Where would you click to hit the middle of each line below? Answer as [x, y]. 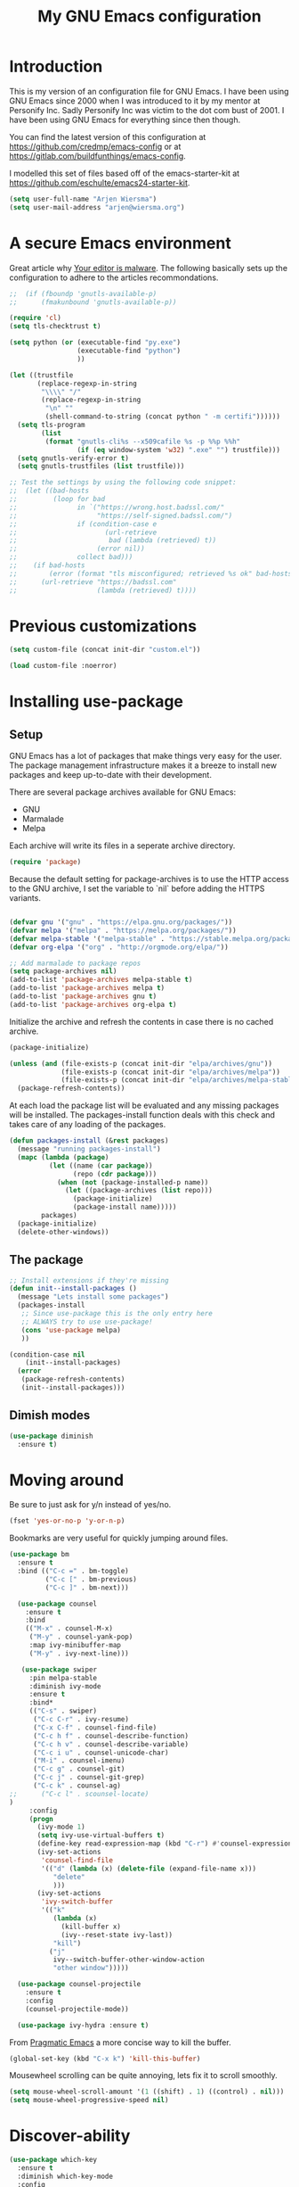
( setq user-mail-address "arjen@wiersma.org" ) [97, 207]
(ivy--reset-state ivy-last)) [117, 1935]
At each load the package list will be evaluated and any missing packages [144, 1106]
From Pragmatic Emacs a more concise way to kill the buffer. [120, 2042]
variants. [25, 898]
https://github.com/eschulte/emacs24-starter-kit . [100, 182]
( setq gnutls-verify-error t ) [73, 458]
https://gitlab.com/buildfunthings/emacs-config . [98, 156]
